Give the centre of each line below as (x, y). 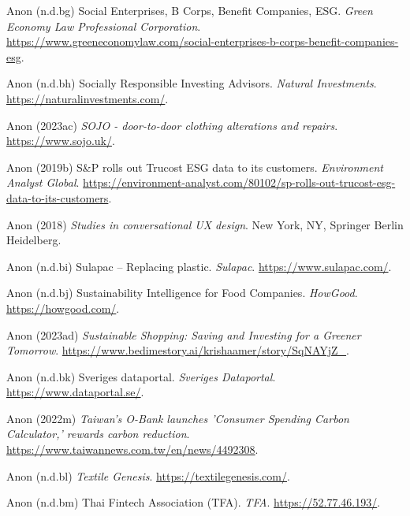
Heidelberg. (34, 240)
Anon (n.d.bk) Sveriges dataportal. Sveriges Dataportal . (141, 376)
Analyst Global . (43, 182)
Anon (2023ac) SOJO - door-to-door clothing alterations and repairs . (172, 125)
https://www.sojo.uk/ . (61, 141)
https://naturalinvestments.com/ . (88, 98)
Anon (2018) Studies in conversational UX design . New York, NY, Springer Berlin (205, 224)
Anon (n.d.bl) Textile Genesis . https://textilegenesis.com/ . (148, 475)
